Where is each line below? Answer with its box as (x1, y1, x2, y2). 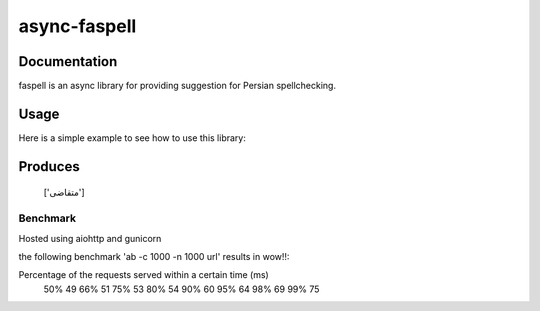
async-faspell (18, 15, 137, 37)
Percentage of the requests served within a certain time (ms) (18, 269, 269, 281)
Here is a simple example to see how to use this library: (18, 131, 247, 144)
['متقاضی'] (43, 186, 85, 199)
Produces (18, 158, 80, 175)
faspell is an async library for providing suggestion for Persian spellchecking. (18, 80, 337, 92)
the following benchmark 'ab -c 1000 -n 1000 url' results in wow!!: (18, 250, 290, 262)
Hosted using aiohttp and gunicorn (18, 232, 162, 244)
